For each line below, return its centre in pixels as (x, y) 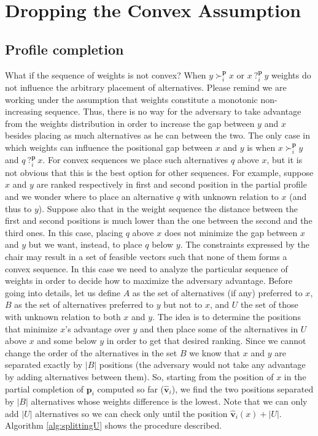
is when (261, 147)
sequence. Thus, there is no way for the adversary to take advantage (173, 111)
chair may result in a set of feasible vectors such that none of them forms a (146, 256)
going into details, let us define (63, 292)
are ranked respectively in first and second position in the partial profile (172, 184)
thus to (18, 208)
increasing (24, 111)
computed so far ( (131, 388)
